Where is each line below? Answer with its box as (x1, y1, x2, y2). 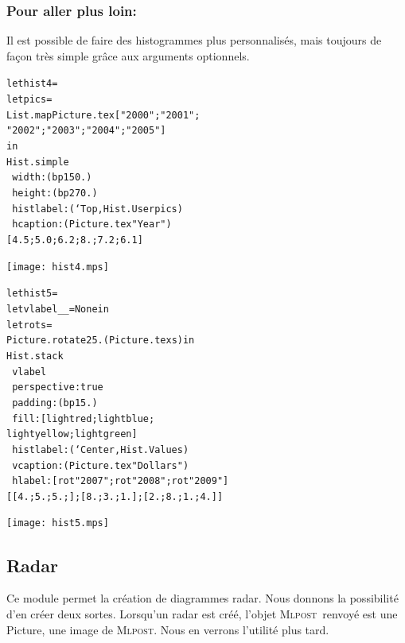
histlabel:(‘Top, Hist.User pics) (12, 203, 183, 215)
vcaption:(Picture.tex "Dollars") (12, 459, 189, 471)
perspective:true (12, 382, 103, 393)
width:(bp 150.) (12, 172, 92, 184)
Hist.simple (6, 156, 69, 168)
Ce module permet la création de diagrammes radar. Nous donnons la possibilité (6, 590, 399, 606)
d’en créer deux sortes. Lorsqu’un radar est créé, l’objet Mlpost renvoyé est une (6, 605, 398, 622)
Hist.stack (6, 350, 64, 362)
